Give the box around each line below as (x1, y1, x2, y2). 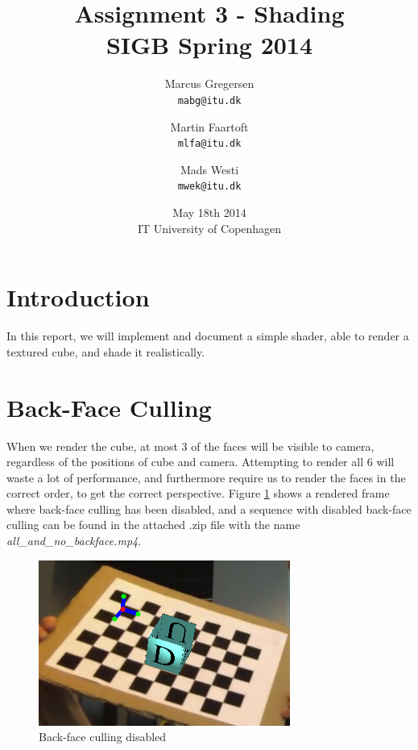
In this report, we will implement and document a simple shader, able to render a (6, 327, 409, 344)
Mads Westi (180, 160, 239, 177)
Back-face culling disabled (39, 728, 167, 745)
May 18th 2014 (172, 204, 246, 221)
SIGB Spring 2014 (106, 28, 313, 61)
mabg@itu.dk (177, 94, 242, 106)
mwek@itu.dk (177, 181, 242, 193)
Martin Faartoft (170, 118, 249, 135)
